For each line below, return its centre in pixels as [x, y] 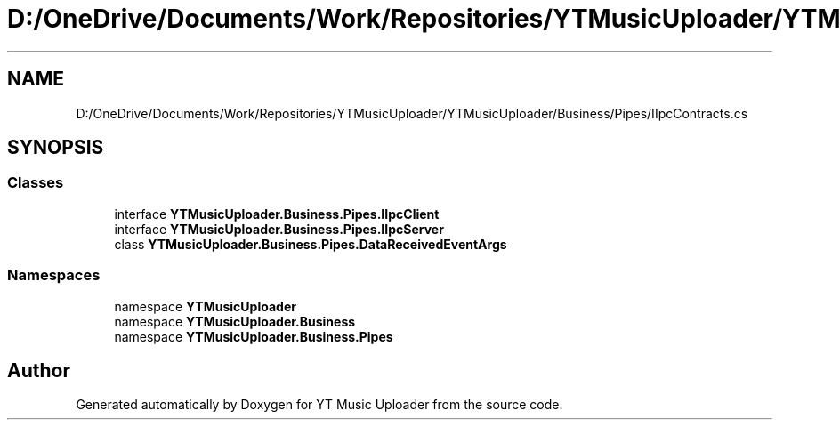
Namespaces [54, 275]
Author [39, 370]
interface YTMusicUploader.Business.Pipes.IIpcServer [279, 229]
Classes [36, 183]
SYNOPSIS [56, 148]
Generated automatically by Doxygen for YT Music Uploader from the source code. [319, 405]
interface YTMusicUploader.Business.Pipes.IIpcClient [277, 213]
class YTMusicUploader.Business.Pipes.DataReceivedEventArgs [311, 244]
